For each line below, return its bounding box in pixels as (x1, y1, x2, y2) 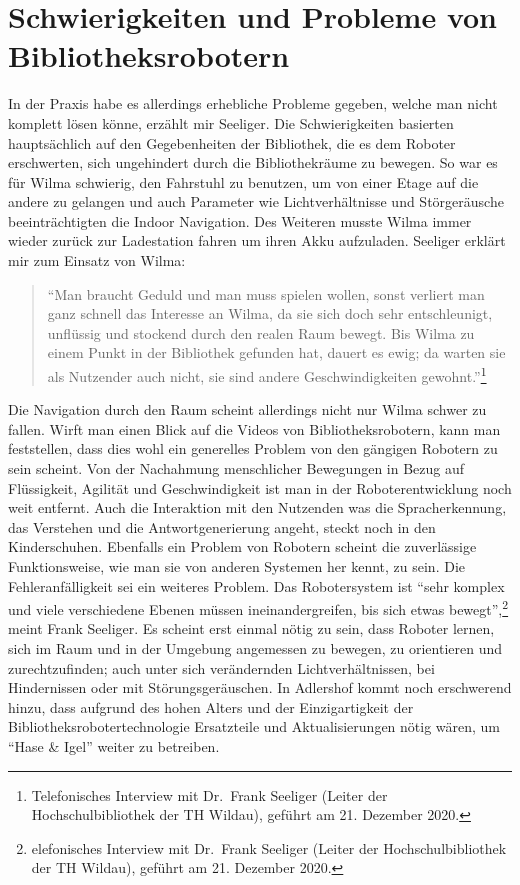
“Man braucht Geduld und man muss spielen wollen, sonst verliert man (47, 283, 485, 304)
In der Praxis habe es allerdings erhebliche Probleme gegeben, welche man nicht (8, 93, 498, 114)
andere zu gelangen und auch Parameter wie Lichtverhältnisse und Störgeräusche (8, 191, 504, 212)
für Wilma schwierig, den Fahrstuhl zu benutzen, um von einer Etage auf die (8, 171, 479, 192)
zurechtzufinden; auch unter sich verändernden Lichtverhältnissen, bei (8, 657, 435, 678)
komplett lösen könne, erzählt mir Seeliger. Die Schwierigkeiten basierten (8, 112, 454, 133)
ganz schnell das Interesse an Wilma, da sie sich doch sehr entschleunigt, (47, 303, 493, 324)
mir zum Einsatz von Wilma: (8, 250, 186, 271)
